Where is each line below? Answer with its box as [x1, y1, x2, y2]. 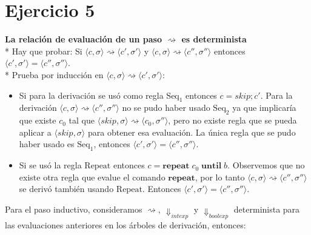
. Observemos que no [227, 159, 305, 171]
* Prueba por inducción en [5, 68, 104, 81]
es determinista [181, 33, 247, 45]
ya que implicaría [232, 101, 296, 114]
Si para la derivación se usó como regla [19, 88, 164, 101]
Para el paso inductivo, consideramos [5, 202, 142, 215]
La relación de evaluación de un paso [5, 33, 162, 45]
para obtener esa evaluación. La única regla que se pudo [87, 125, 296, 138]
